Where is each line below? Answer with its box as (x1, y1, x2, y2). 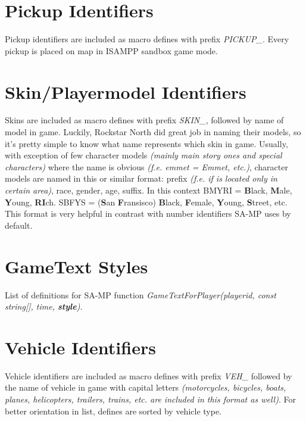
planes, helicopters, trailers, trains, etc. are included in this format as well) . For (5, 393, 296, 405)
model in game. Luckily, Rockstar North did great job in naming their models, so (5, 126, 301, 138)
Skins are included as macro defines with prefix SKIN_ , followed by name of (5, 114, 284, 126)
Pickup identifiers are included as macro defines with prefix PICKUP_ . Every (5, 33, 289, 45)
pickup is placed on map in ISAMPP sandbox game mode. (5, 44, 218, 57)
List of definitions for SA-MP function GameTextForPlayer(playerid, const (5, 288, 276, 301)
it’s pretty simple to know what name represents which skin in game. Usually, (5, 137, 288, 149)
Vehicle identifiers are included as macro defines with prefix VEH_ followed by (5, 369, 292, 382)
